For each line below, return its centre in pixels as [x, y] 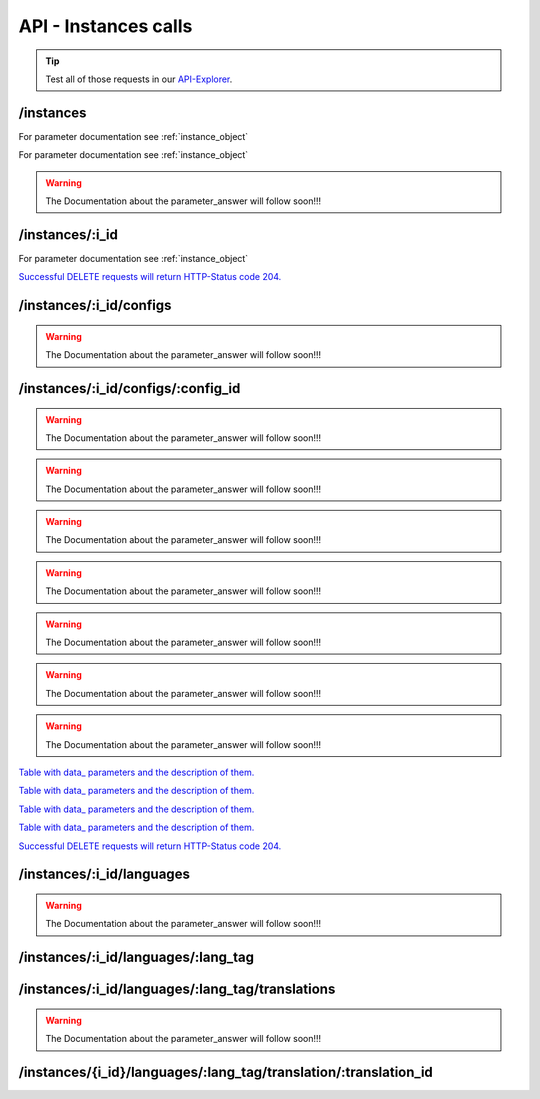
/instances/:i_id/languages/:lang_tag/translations [177, 989]
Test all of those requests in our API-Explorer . [139, 79]
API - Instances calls [105, 26]
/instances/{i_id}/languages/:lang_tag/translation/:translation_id [226, 1071]
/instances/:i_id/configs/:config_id [129, 388]
